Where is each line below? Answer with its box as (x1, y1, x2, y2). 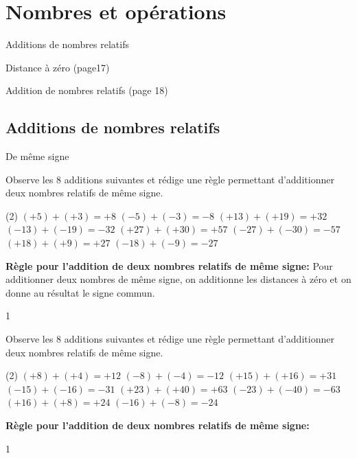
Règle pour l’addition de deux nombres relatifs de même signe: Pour (5, 258, 333, 273)
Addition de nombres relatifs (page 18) (5, 83, 168, 98)
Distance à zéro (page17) (5, 60, 110, 74)
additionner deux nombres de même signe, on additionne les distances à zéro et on (5, 272, 352, 286)
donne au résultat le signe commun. (5, 285, 155, 299)
